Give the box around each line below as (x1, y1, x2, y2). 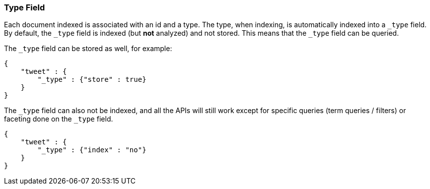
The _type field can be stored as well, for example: (4, 44, 172, 53)
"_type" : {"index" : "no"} (37, 146, 146, 154)
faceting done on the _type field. (4, 115, 113, 124)
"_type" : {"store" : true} (37, 75, 146, 84)
